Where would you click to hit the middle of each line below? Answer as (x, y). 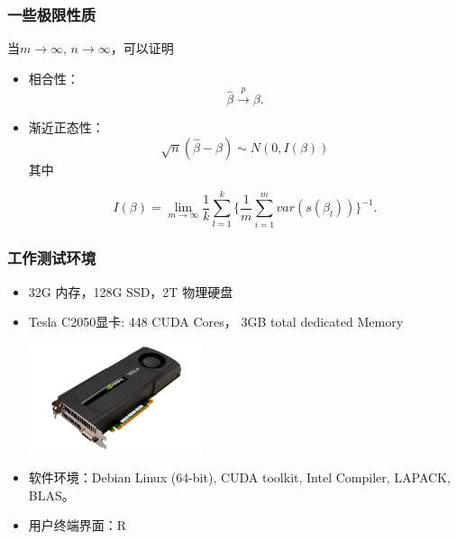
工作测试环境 (52, 258)
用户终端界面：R (78, 525)
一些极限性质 (52, 14)
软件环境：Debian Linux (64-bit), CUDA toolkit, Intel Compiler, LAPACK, (239, 477)
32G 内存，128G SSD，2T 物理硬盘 (131, 291)
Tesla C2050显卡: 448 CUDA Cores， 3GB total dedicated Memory (216, 322)
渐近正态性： (66, 127)
